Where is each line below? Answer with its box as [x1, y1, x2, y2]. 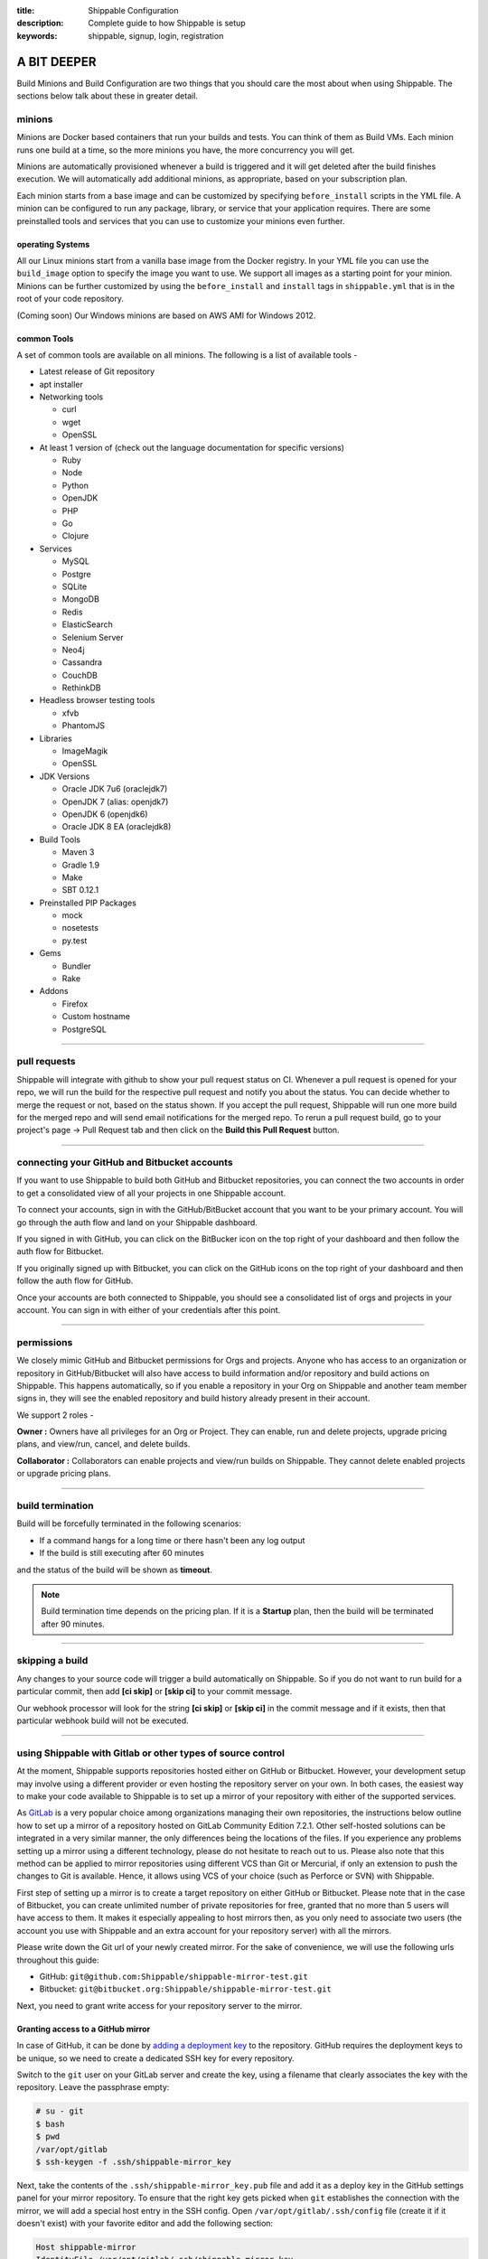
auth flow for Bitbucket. [16, 1246, 104, 1257]
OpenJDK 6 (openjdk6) [61, 809, 148, 820]
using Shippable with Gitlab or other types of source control [16, 1747, 285, 1759]
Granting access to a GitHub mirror [16, 2023, 151, 2034]
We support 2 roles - [16, 1410, 94, 1420]
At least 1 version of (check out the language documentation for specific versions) [39, 442, 345, 453]
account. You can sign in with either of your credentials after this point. [16, 1304, 281, 1315]
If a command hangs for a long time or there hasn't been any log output [39, 1534, 305, 1545]
